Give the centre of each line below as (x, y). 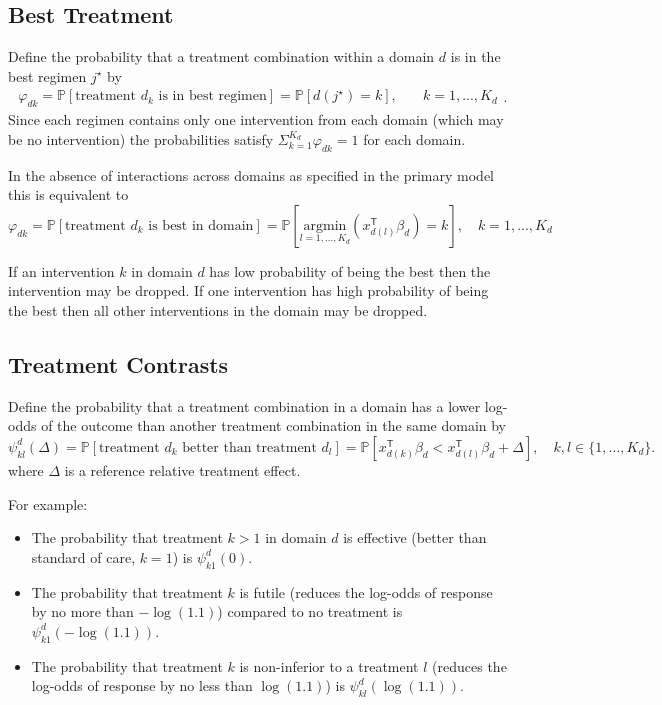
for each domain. (414, 138)
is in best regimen (212, 96)
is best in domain (201, 225)
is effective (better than (415, 537)
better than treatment (249, 447)
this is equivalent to (68, 194)
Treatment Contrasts (118, 363)
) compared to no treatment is (310, 611)
